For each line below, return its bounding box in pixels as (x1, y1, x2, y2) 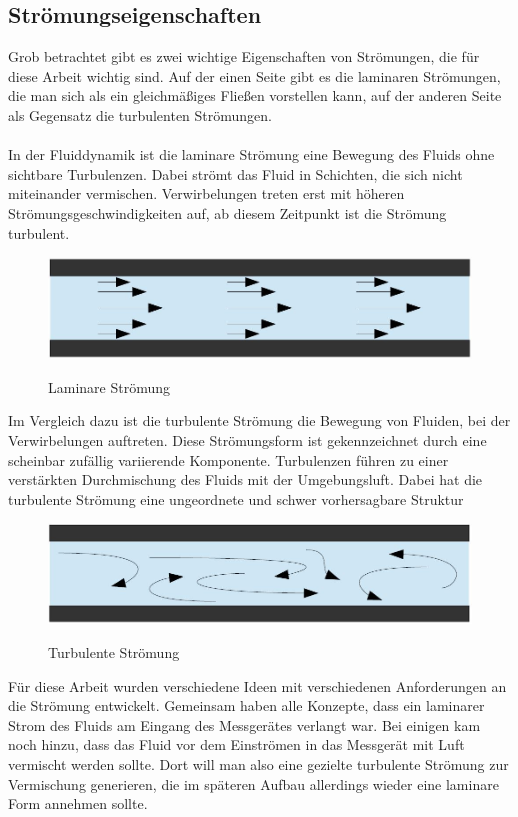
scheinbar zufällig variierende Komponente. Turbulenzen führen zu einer (8, 449, 449, 470)
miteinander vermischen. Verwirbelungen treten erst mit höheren (8, 183, 405, 204)
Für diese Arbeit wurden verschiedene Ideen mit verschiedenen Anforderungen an (8, 675, 507, 696)
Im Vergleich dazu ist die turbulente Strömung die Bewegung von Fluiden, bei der (8, 410, 511, 431)
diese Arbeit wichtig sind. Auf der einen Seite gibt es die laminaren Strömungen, (8, 65, 501, 86)
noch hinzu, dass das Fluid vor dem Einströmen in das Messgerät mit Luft (8, 734, 465, 755)
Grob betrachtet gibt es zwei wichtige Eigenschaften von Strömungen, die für (8, 46, 480, 67)
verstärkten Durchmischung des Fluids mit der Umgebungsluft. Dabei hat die (8, 469, 483, 490)
